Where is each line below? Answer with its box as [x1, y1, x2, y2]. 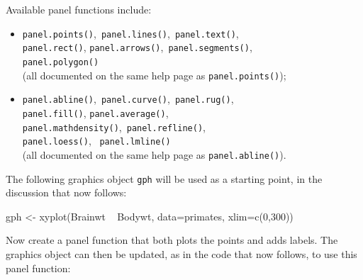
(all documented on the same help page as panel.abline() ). [22, 147, 286, 162]
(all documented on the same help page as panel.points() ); [22, 67, 286, 82]
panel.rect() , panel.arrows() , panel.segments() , [22, 40, 252, 55]
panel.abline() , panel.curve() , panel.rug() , [22, 91, 234, 106]
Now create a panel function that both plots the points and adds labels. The [6, 233, 338, 247]
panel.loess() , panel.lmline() [22, 133, 171, 148]
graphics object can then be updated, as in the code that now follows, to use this [6, 246, 357, 261]
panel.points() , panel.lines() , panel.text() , [22, 26, 239, 40]
